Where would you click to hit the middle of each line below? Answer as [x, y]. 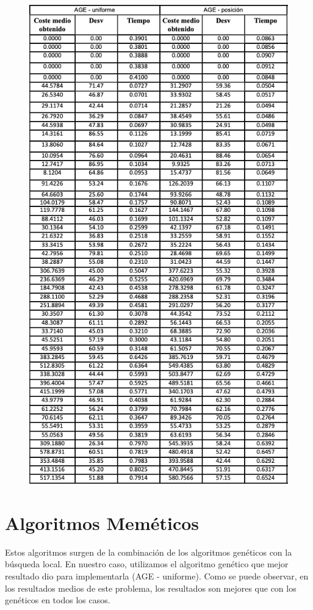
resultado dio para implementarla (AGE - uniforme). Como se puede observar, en [157, 576]
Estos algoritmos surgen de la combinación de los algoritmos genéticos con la [149, 552]
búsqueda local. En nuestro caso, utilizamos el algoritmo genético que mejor [147, 564]
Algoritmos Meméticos [102, 522]
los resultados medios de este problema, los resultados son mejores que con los [151, 588]
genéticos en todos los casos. [58, 600]
